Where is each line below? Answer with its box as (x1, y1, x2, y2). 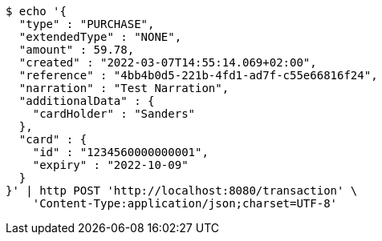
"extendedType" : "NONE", (18, 30, 182, 43)
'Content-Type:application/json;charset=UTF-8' (32, 197, 338, 210)
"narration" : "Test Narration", (18, 82, 230, 94)
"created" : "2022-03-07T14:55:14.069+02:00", (18, 56, 317, 69)
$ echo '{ (6, 5, 67, 18)
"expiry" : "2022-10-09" (32, 159, 189, 171)
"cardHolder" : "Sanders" (32, 107, 196, 120)
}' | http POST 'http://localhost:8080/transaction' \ (6, 184, 358, 197)
